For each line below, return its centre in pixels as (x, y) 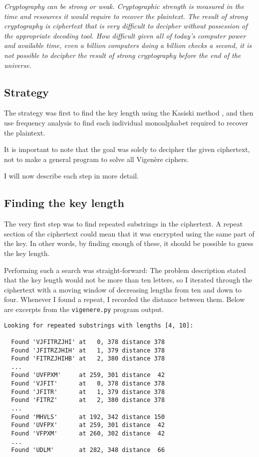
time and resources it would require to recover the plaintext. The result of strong (126, 16)
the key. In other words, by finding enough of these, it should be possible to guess (129, 243)
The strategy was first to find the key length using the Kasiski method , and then (129, 113)
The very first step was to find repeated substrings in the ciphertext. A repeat (124, 224)
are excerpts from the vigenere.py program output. (84, 309)
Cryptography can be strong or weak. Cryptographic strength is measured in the (124, 6)
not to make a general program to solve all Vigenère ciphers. (97, 159)
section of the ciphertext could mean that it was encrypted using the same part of (129, 233)
